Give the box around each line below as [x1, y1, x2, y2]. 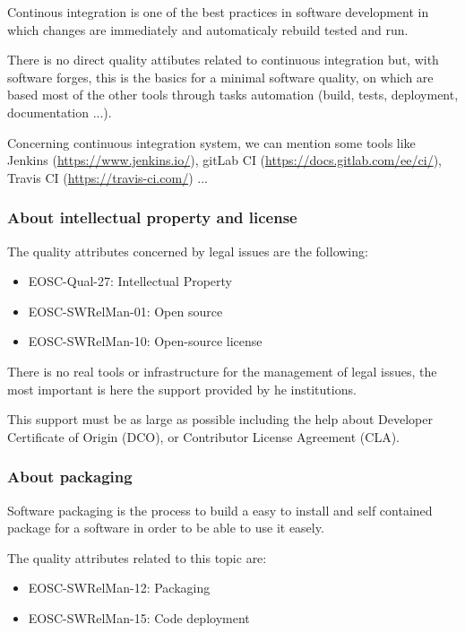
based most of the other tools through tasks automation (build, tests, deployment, [7, 85, 459, 104]
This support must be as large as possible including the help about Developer [7, 410, 433, 429]
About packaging [7, 465, 133, 488]
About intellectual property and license [7, 206, 297, 229]
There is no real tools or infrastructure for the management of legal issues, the [7, 361, 437, 380]
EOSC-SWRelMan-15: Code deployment [28, 608, 250, 627]
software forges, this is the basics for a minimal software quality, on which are [7, 67, 434, 86]
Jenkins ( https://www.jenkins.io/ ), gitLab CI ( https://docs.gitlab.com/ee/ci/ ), [7, 151, 442, 169]
